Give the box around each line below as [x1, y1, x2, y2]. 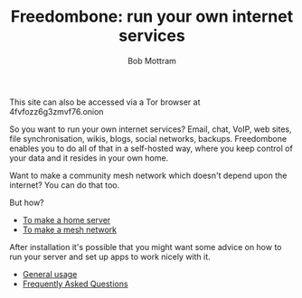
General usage [22, 268, 78, 279]
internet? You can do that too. [9, 179, 120, 191]
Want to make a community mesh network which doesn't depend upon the [9, 170, 288, 181]
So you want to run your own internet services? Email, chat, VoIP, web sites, [9, 124, 292, 135]
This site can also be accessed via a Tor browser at [9, 97, 201, 107]
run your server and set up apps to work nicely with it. [9, 251, 211, 262]
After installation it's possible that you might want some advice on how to [9, 241, 282, 252]
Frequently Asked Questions [22, 278, 128, 289]
